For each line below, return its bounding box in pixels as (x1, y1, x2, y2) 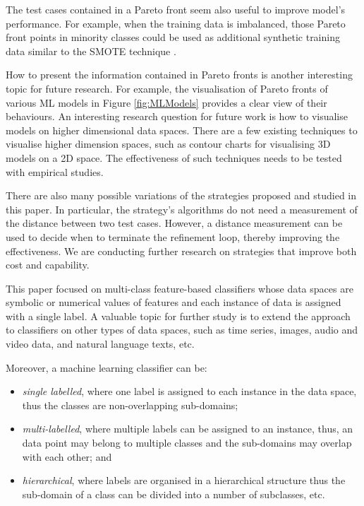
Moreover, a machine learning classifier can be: (6, 360, 207, 375)
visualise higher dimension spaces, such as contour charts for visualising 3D (6, 136, 331, 151)
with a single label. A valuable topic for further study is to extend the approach (6, 308, 351, 323)
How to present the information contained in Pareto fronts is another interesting (6, 67, 353, 82)
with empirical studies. (6, 164, 104, 179)
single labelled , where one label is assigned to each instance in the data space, (22, 384, 357, 399)
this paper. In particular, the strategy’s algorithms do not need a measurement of (6, 201, 358, 216)
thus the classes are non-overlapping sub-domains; (22, 397, 238, 412)
